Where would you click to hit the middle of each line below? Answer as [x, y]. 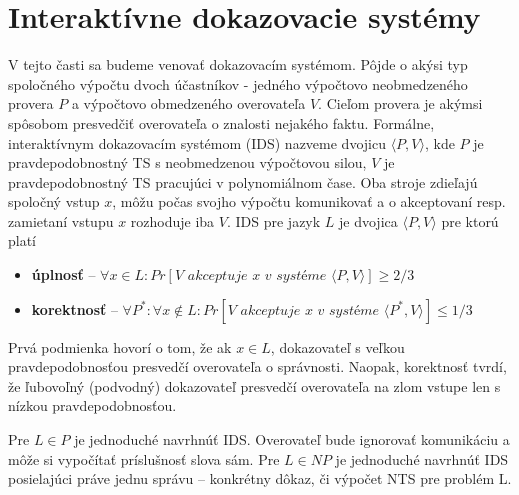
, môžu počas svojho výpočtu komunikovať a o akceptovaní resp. [309, 201]
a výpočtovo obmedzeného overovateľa [188, 103]
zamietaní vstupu [61, 220]
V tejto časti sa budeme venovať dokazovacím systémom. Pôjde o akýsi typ [238, 64]
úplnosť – [63, 274]
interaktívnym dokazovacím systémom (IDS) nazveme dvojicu [197, 142]
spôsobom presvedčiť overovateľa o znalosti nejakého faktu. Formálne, [221, 122]
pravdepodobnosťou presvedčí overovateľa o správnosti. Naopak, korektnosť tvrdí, [257, 366]
